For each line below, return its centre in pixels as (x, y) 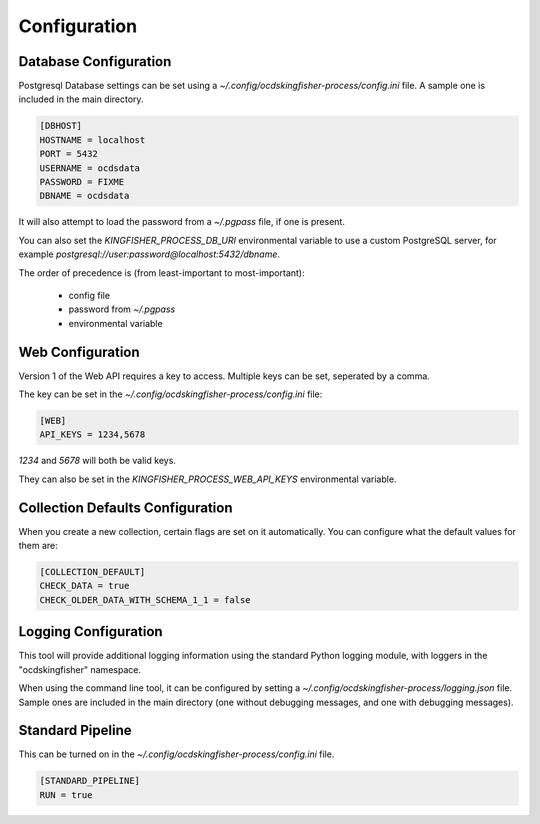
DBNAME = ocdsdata (84, 196)
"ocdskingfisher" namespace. (80, 669)
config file (89, 295)
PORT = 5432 (69, 154)
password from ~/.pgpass (122, 309)
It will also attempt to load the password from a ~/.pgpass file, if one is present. (181, 222)
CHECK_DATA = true (84, 586)
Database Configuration (95, 61)
